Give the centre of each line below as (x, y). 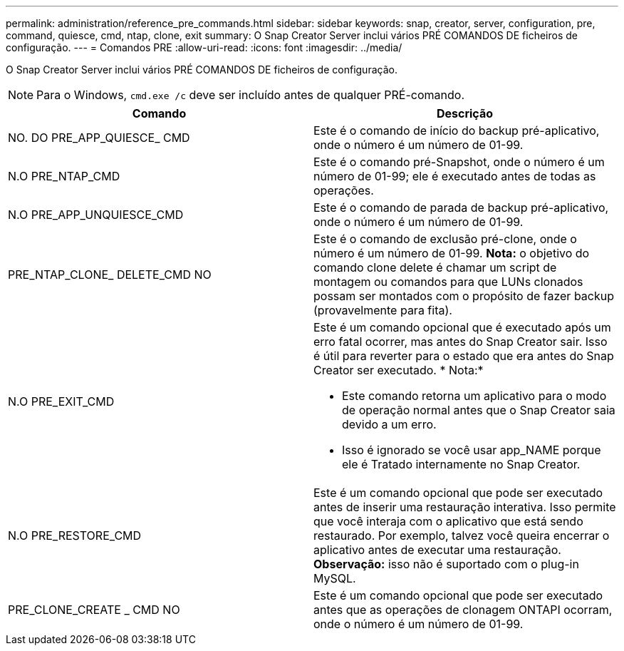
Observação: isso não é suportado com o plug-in (446, 564)
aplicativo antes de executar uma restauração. (437, 550)
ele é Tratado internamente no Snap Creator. (461, 464)
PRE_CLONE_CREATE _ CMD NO (94, 610)
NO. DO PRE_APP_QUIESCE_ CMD (99, 138)
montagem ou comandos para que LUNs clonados (448, 282)
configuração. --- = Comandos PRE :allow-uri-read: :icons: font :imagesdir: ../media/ (204, 47)
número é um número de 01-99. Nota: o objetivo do (452, 253)
